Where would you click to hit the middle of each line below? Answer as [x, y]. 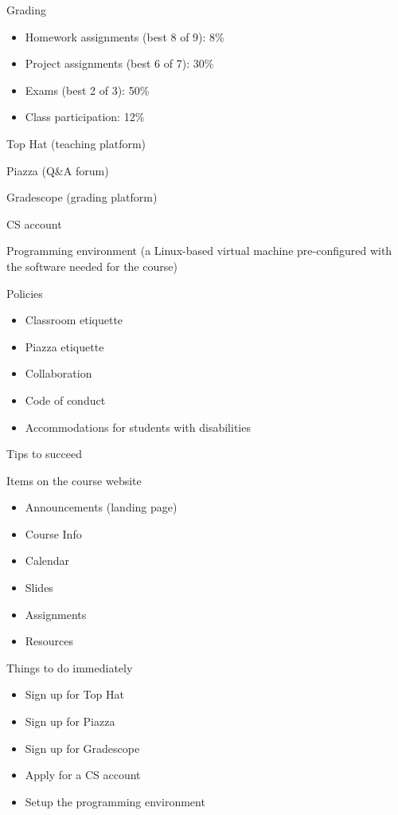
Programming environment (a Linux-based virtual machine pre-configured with [199, 251]
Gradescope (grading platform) [82, 197]
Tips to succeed [45, 454]
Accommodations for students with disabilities [138, 427]
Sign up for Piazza [70, 721]
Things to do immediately [70, 667]
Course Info [53, 533]
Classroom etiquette [74, 320]
